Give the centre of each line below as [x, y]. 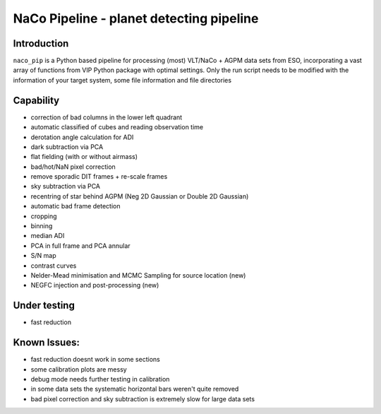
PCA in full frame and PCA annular [80, 246]
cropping [44, 216]
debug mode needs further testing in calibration [100, 379]
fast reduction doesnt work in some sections [95, 360]
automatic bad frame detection [75, 206]
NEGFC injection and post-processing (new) [95, 285]
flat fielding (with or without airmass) [84, 157]
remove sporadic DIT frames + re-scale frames [99, 177]
